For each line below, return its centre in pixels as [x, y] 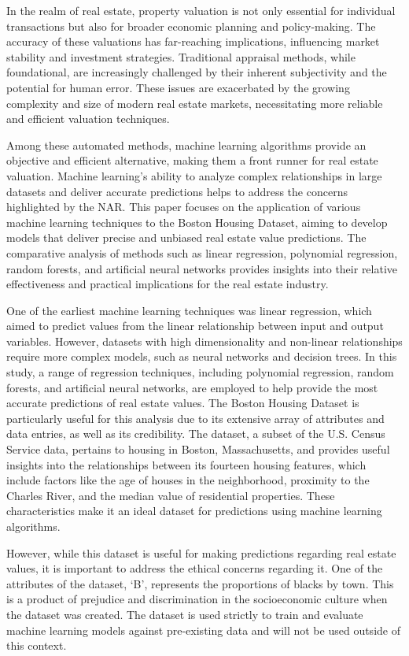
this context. [37, 645]
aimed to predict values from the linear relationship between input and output [195, 326]
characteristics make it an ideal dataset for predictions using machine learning [194, 511]
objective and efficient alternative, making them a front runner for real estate [192, 160]
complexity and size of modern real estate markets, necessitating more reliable [195, 103]
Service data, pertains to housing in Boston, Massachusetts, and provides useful [198, 449]
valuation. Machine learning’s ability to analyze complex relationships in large [194, 175]
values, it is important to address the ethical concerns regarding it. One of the [195, 568]
